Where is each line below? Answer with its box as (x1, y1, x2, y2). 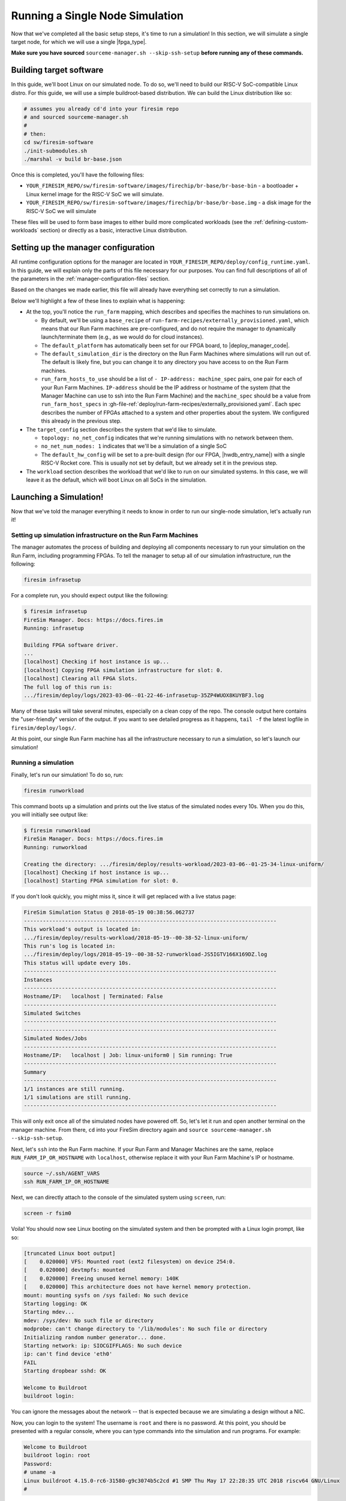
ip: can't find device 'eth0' (23, 1351, 113, 1358)
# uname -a (23, 1469, 56, 1476)
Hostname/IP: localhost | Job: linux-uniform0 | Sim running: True (23, 1052, 233, 1059)
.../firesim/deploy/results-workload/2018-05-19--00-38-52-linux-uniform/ (23, 934, 249, 941)
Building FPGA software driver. (23, 641, 119, 648)
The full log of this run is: (23, 683, 113, 690)
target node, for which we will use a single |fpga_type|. (11, 38, 147, 45)
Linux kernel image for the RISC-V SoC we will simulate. (26, 190, 164, 198)
